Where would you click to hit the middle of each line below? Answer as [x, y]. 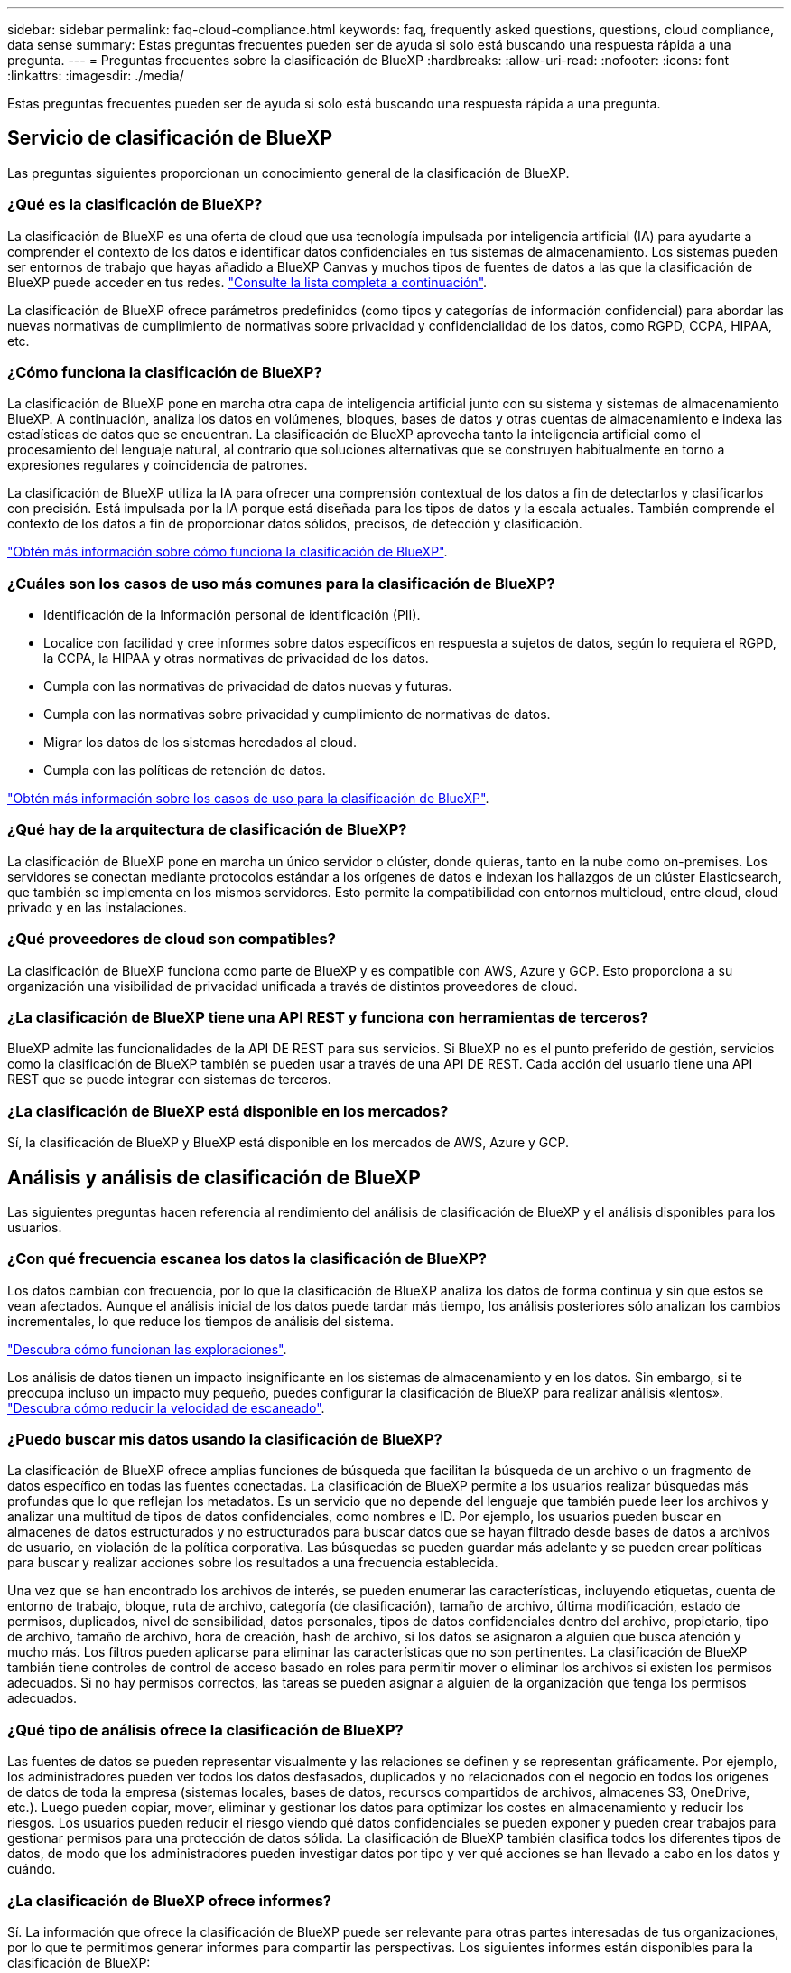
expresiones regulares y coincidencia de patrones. [158, 465]
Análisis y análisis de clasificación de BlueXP [214, 1177]
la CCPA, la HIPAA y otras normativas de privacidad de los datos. [236, 659]
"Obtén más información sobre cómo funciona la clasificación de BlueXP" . [228, 552]
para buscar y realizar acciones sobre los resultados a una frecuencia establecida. [253, 1563]
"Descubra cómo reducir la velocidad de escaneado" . [166, 1407]
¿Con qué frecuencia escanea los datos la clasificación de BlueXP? [247, 1259]
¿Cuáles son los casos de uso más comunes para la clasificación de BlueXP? [281, 583]
